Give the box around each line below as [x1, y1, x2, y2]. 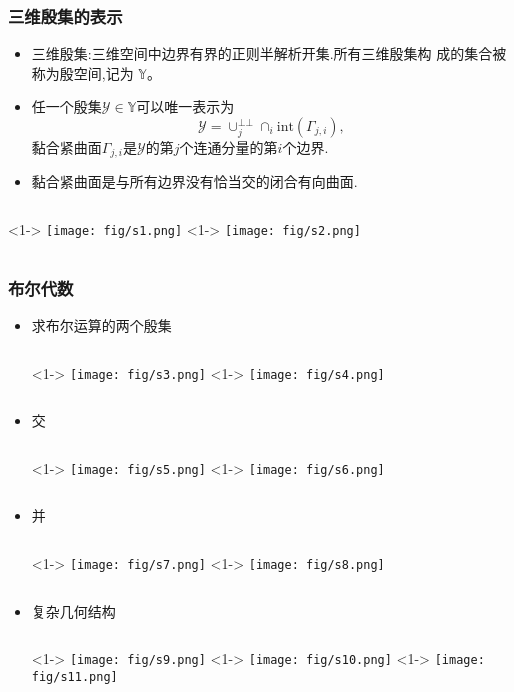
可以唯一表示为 [136, 96, 235, 117]
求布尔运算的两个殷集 [31, 314, 172, 335]
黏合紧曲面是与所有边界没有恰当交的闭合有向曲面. [31, 171, 358, 192]
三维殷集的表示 [8, 3, 123, 28]
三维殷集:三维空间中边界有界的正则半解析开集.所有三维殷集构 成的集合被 [31, 43, 507, 64]
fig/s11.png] [31, 669, 118, 684]
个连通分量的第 [179, 137, 278, 157]
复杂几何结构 [31, 600, 116, 621]
